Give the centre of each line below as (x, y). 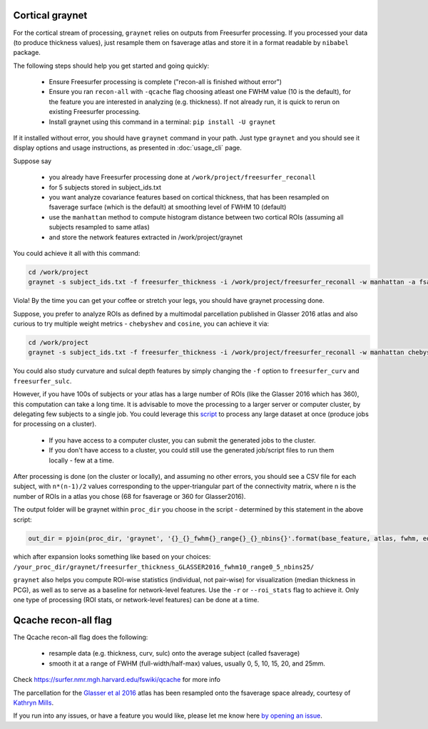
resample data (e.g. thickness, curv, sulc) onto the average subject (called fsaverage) (174, 653)
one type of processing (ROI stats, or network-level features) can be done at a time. (136, 600)
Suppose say (32, 161)
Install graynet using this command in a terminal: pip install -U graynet (162, 122)
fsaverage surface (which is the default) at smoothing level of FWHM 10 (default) (168, 207)
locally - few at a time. (81, 460)
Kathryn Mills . (33, 703)
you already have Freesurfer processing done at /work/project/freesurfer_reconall (183, 177)
